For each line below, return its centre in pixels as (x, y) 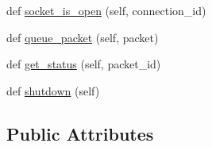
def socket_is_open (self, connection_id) (106, 10)
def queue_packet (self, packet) (83, 37)
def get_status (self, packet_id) (84, 64)
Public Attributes (80, 133)
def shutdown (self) (53, 90)
